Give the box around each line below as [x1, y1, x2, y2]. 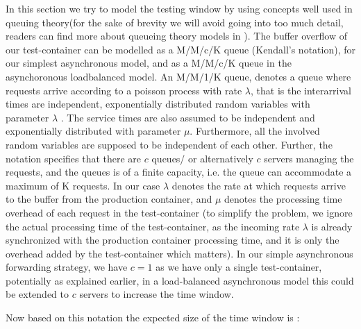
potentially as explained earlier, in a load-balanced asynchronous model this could [6, 273, 354, 287]
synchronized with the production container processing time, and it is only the [6, 233, 339, 247]
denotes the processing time [224, 192, 342, 206]
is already [311, 219, 353, 233]
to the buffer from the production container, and [6, 192, 212, 206]
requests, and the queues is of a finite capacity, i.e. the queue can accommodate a [6, 164, 352, 179]
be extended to [6, 287, 69, 301]
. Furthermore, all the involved [190, 124, 320, 138]
